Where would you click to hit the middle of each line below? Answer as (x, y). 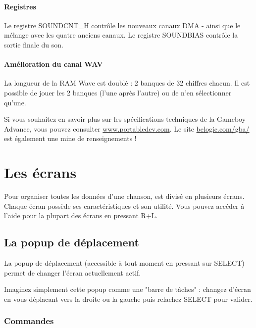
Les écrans (40, 172)
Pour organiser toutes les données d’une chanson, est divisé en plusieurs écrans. (124, 196)
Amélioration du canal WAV (53, 64)
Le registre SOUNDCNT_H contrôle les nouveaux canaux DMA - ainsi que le (122, 25)
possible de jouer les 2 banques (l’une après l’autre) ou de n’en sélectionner (118, 92)
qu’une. (15, 102)
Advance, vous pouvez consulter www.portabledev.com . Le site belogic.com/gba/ (127, 128)
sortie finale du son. (34, 44)
